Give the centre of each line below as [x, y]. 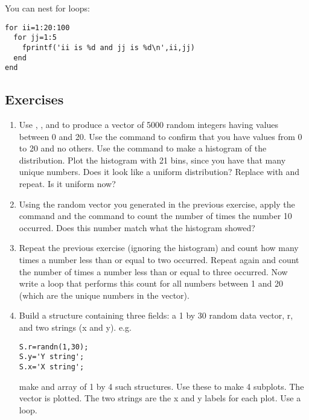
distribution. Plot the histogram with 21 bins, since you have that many [152, 160]
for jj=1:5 [35, 38]
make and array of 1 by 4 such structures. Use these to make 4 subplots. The [161, 386]
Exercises [34, 99]
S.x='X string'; [52, 367]
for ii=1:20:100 [37, 27]
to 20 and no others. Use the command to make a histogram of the [143, 148]
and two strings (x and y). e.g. [75, 327]
